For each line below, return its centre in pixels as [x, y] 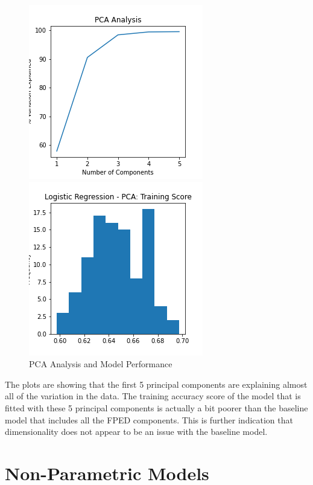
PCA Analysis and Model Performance [101, 364]
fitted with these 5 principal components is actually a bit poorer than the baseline [156, 407]
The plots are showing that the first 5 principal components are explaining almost [156, 384]
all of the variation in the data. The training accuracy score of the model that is [153, 396]
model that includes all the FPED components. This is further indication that [149, 419]
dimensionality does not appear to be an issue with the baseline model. [136, 432]
